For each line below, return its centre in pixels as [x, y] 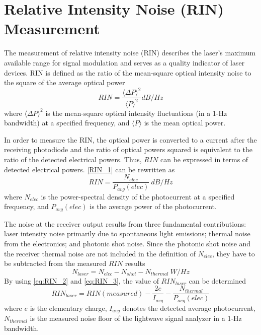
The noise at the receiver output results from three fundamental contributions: [125, 223]
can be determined [217, 280]
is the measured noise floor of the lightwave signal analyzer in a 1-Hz [136, 318]
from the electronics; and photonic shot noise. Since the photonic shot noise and [127, 243]
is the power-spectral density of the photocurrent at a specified [138, 196]
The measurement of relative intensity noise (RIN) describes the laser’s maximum [130, 53]
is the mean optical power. [185, 123]
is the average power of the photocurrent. [153, 206]
